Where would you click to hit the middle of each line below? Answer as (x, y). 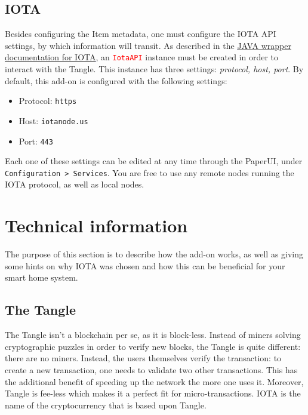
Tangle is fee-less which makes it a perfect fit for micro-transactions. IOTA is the (153, 393)
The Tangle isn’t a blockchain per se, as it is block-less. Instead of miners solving (153, 335)
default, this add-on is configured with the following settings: (116, 80)
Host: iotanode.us (53, 120)
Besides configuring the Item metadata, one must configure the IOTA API (141, 34)
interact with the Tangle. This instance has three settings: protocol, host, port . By (154, 69)
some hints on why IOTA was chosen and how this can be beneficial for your (145, 265)
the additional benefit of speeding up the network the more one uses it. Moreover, (154, 381)
